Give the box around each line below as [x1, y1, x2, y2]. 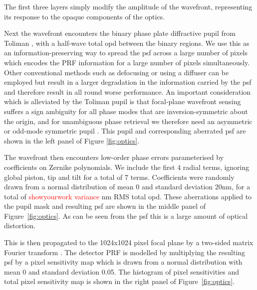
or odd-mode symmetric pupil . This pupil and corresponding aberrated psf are [4, 126, 246, 136]
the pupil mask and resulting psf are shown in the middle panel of [4, 201, 206, 211]
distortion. [4, 220, 36, 231]
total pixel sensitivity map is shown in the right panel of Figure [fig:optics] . [4, 276, 235, 287]
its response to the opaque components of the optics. [4, 11, 165, 21]
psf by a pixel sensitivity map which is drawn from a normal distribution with [4, 257, 243, 267]
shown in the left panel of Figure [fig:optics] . [4, 135, 140, 145]
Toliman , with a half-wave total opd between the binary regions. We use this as [4, 37, 250, 48]
